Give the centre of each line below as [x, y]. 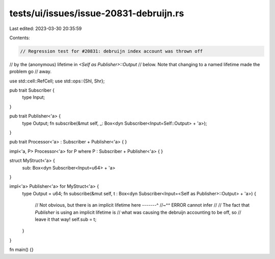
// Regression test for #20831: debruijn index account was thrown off [112, 51]
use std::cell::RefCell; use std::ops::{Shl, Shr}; [57, 81]
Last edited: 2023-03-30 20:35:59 [46, 28]
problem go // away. [31, 72]
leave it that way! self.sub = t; [66, 219]
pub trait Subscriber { [32, 90]
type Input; [34, 97]
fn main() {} [22, 250]
